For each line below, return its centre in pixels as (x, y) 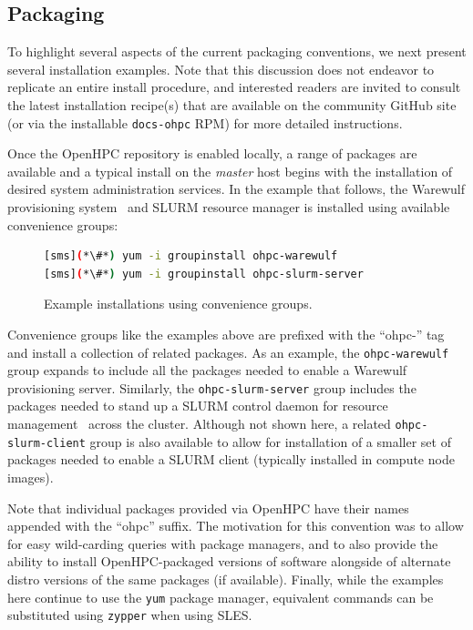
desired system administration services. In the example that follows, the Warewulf (236, 189)
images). (31, 477)
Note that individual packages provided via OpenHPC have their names (208, 508)
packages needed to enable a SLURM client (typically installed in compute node (231, 459)
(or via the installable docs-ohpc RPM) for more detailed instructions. (205, 122)
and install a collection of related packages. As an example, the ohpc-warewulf (228, 352)
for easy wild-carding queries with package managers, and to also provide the (223, 543)
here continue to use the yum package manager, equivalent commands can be (221, 597)
